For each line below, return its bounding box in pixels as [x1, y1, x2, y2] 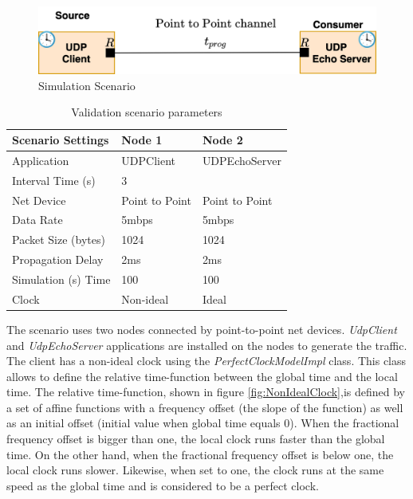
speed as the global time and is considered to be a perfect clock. [6, 477, 319, 493]
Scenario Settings [12, 132, 109, 148]
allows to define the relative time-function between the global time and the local [6, 367, 398, 384]
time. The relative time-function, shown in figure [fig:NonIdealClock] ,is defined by [6, 383, 406, 400]
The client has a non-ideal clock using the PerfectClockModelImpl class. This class [6, 352, 407, 369]
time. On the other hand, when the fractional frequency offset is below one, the [6, 446, 394, 462]
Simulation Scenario [38, 77, 136, 93]
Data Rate [12, 211, 63, 228]
